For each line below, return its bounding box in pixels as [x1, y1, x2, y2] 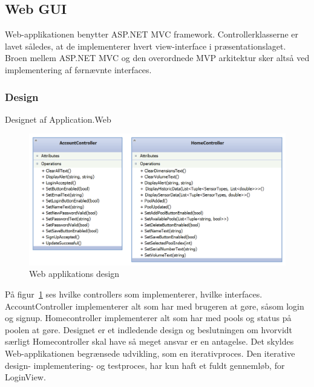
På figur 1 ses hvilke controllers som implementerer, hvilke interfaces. [5, 287, 263, 300]
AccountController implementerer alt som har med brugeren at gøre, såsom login [5, 299, 304, 312]
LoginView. [5, 371, 46, 383]
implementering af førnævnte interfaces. [5, 63, 152, 76]
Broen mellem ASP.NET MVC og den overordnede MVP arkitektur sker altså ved [5, 51, 310, 64]
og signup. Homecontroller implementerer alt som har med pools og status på [5, 311, 292, 324]
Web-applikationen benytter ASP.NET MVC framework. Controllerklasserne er [5, 28, 299, 41]
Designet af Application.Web [5, 112, 111, 125]
